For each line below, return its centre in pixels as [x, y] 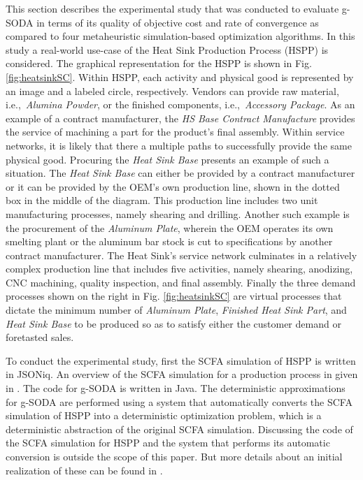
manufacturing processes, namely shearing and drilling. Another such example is [178, 213]
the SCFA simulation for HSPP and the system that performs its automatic [168, 443]
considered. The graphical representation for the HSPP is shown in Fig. [159, 63]
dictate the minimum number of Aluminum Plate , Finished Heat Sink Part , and [176, 310]
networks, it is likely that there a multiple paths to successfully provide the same [179, 145]
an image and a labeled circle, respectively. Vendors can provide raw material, [172, 90]
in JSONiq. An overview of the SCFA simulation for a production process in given [182, 374]
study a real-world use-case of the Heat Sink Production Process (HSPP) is [167, 49]
